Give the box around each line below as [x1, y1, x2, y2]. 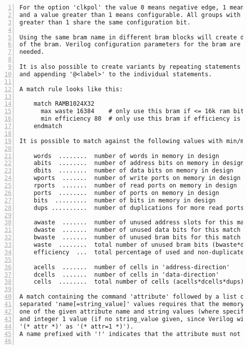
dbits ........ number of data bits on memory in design [33, 167, 234, 174]
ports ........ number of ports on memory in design [33, 189, 219, 196]
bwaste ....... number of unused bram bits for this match [33, 234, 241, 241]
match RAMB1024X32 [33, 100, 95, 108]
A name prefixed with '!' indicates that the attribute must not [19, 330, 241, 338]
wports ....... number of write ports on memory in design [33, 174, 241, 182]
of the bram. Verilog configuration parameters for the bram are [19, 41, 241, 48]
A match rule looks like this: [19, 85, 123, 93]
